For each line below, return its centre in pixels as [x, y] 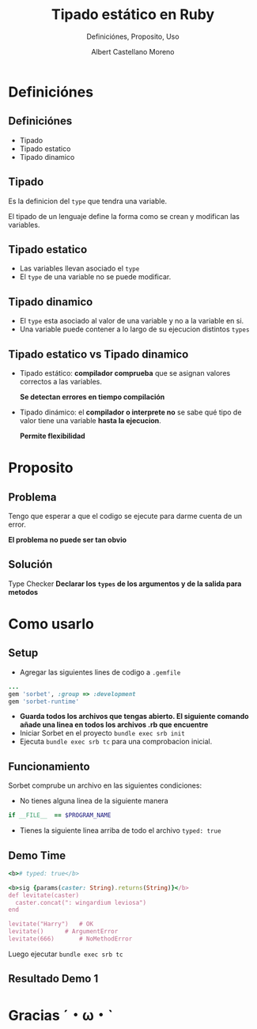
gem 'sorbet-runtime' [44, 702]
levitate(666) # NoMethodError [70, 939]
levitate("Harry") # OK [51, 924]
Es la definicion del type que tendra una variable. [88, 201]
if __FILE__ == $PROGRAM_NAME [60, 815]
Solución [30, 564]
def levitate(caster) [44, 895]
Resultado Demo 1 [53, 979]
